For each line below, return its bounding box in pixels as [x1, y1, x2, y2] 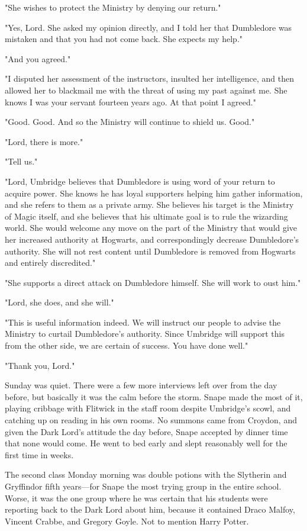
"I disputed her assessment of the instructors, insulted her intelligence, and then [5, 72, 295, 85]
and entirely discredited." [5, 256, 96, 269]
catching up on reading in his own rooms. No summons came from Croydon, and [5, 414, 297, 426]
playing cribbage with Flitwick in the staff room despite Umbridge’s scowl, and [5, 402, 291, 414]
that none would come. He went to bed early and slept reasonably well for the [5, 437, 287, 449]
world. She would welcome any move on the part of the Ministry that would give [5, 221, 298, 234]
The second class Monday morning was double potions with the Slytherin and [5, 468, 287, 481]
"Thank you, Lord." [5, 359, 75, 371]
